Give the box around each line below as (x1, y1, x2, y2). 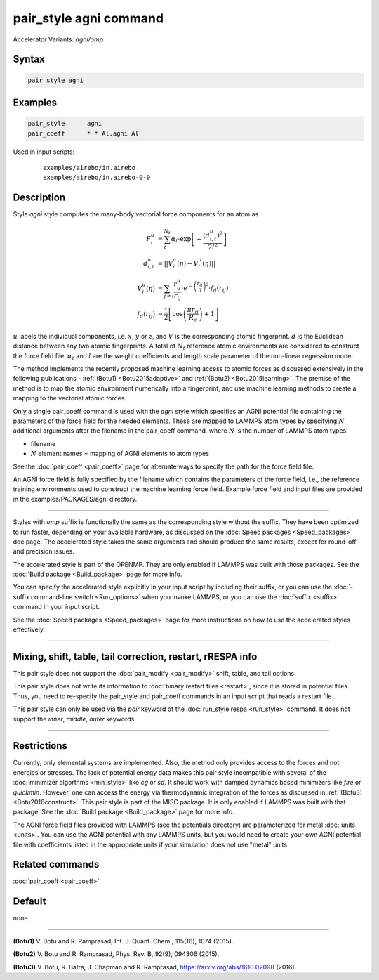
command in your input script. (13, 603, 100, 611)
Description (13, 192, 66, 204)
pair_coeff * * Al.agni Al (27, 129, 140, 137)
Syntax (13, 53, 45, 65)
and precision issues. (13, 547, 75, 556)
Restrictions (13, 740, 68, 752)
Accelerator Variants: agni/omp (13, 35, 104, 44)
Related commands (13, 858, 100, 870)
